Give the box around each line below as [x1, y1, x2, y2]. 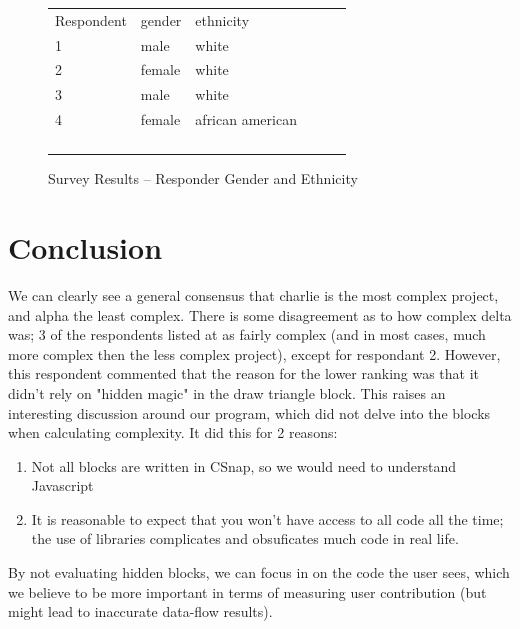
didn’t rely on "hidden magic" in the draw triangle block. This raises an [8, 382, 446, 403]
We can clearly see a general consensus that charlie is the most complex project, [8, 284, 499, 305]
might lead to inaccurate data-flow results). [8, 601, 273, 622]
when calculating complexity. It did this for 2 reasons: [8, 422, 338, 443]
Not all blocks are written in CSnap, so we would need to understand [31, 455, 457, 476]
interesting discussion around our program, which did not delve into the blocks [8, 402, 491, 423]
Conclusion [8, 227, 163, 267]
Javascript [31, 475, 94, 496]
